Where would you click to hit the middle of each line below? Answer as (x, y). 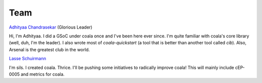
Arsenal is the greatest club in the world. (49, 50)
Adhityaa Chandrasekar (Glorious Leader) (51, 27)
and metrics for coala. (43, 74)
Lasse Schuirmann (27, 59)
